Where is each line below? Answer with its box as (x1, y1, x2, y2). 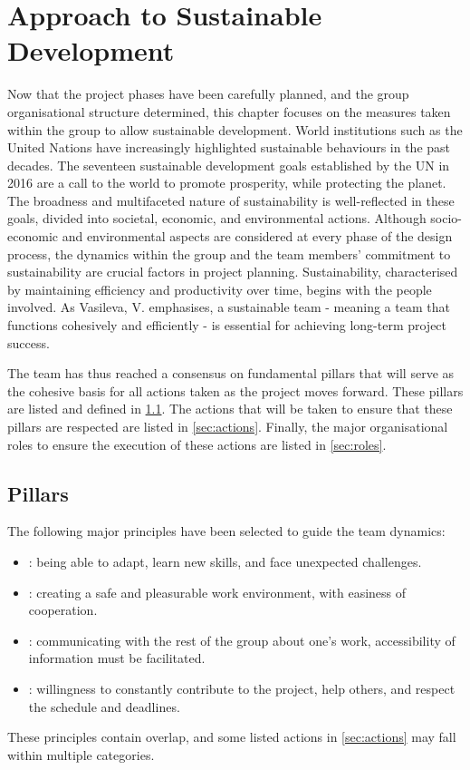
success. (7, 333, 50, 352)
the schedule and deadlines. (28, 697, 180, 716)
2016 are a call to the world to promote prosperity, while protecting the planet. (7, 173, 446, 192)
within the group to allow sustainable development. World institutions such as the (7, 120, 463, 139)
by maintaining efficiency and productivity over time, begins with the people (7, 279, 432, 298)
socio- (430, 209, 463, 228)
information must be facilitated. (28, 648, 206, 668)
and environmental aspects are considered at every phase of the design (62, 227, 453, 246)
